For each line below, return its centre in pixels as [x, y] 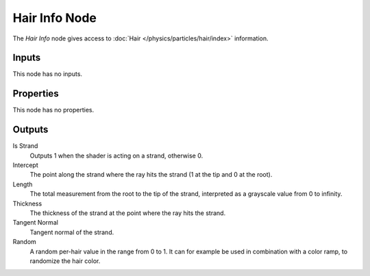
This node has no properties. [53, 110]
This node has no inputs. [47, 74]
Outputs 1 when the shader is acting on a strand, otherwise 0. [116, 155]
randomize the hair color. [65, 261]
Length [23, 184]
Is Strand [25, 146]
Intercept [25, 165]
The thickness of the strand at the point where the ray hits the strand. [128, 213]
